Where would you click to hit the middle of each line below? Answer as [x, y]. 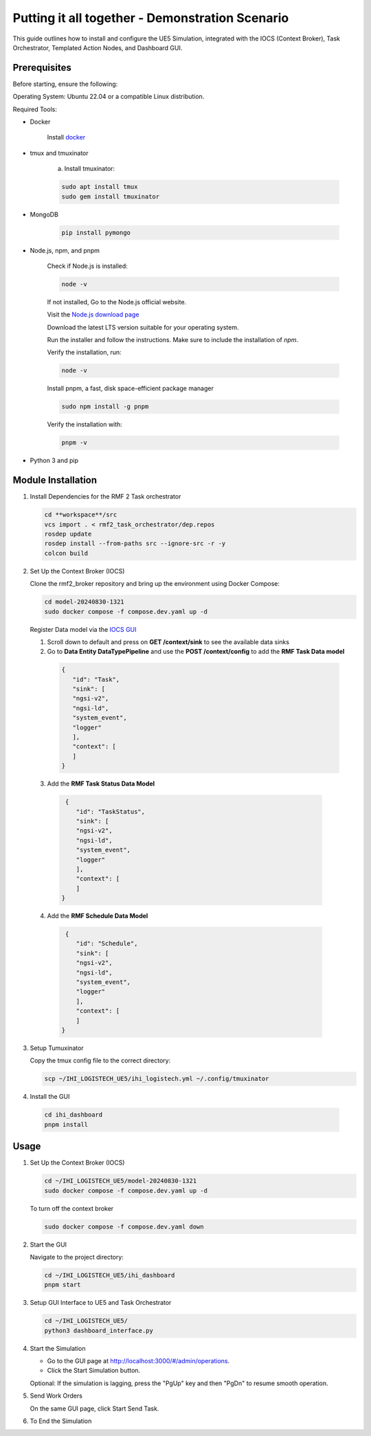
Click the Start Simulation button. [94, 1371]
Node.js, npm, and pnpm [65, 250]
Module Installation [55, 480]
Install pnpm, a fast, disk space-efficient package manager [131, 389]
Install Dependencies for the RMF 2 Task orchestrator [105, 497]
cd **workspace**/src [81, 515]
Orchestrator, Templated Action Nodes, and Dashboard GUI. [98, 47]
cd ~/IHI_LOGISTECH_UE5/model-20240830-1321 [121, 1181]
